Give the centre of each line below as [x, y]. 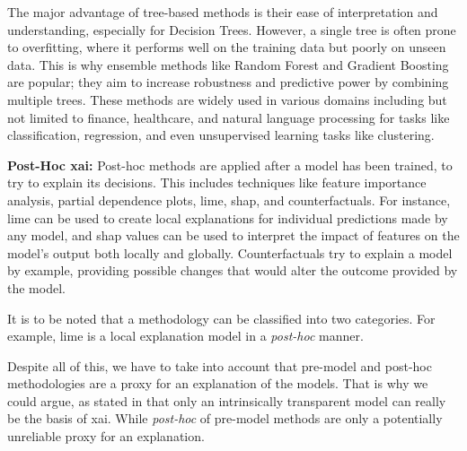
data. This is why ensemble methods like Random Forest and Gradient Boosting [228, 64]
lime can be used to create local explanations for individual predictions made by [228, 217]
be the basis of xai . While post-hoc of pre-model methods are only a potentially [225, 418]
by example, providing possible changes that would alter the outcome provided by [233, 270]
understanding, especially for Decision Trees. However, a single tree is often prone [232, 29]
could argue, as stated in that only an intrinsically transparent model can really [227, 400]
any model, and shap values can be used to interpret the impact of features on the [233, 235]
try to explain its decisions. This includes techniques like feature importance [217, 182]
